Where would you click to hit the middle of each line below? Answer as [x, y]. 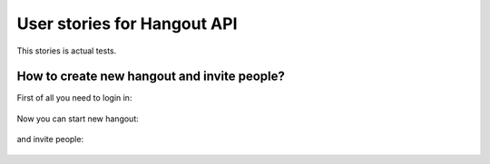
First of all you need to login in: [74, 98]
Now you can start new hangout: [78, 119]
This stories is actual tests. [67, 51]
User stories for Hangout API [127, 24]
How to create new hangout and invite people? [151, 77]
